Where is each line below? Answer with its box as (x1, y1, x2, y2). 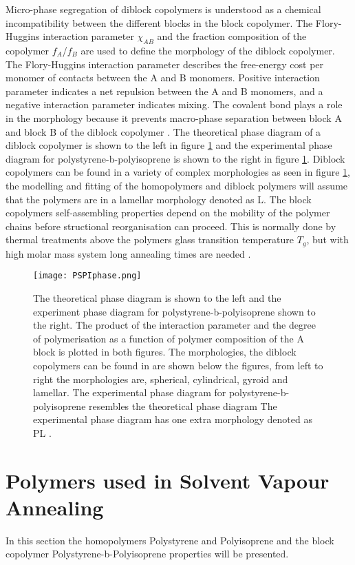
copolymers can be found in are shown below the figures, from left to (33, 358, 323, 372)
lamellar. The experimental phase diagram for (33, 385, 226, 400)
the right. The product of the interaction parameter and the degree (33, 318, 316, 332)
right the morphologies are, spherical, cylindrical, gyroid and (33, 371, 288, 386)
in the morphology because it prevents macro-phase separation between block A (6, 110, 342, 125)
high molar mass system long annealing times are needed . (6, 246, 251, 260)
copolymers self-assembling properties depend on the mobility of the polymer (6, 205, 330, 220)
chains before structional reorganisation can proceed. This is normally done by (6, 218, 336, 233)
